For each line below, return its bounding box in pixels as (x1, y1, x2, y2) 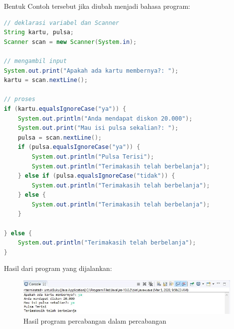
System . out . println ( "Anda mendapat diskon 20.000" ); (18, 115, 193, 122)
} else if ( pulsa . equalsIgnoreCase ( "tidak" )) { (18, 172, 175, 180)
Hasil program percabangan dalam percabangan (23, 315, 167, 326)
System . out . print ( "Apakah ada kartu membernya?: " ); (4, 67, 178, 74)
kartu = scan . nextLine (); (4, 77, 88, 84)
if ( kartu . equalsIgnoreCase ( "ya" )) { (4, 105, 126, 112)
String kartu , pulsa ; (4, 29, 74, 36)
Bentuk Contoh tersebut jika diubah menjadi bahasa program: (4, 1, 191, 11)
